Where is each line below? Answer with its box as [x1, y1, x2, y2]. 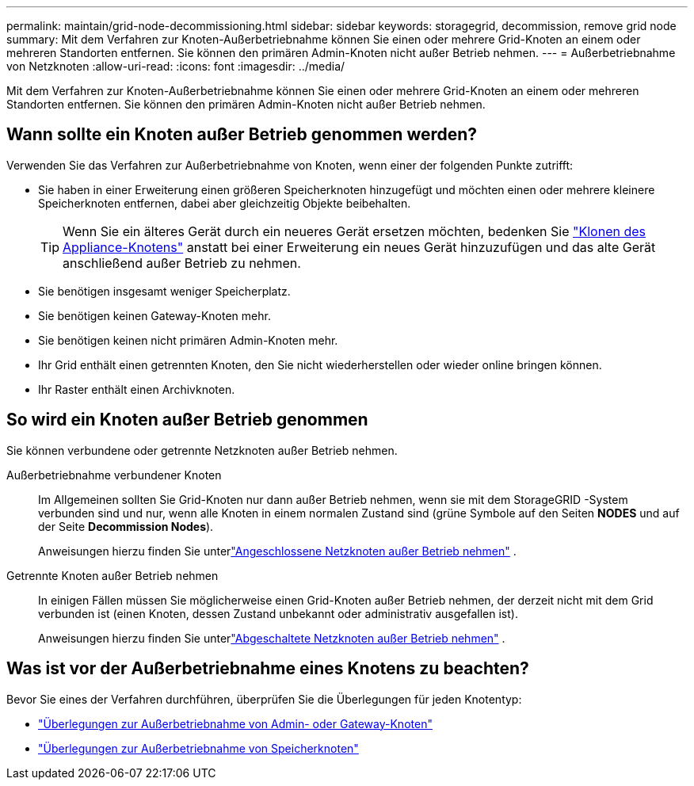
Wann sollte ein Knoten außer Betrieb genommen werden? [6, 124, 478, 145]
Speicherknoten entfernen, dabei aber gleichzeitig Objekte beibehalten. [38, 196, 411, 210]
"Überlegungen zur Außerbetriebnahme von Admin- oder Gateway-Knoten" [38, 716, 433, 731]
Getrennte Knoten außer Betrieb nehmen [6, 568, 219, 582]
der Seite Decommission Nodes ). [38, 519, 214, 533]
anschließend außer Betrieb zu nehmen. [63, 254, 301, 271]
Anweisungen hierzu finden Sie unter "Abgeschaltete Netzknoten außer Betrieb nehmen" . [38, 631, 505, 645]
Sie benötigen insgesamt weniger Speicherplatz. [38, 284, 291, 298]
